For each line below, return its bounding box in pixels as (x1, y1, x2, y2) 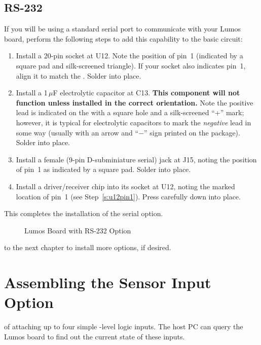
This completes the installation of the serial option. (4, 208, 163, 219)
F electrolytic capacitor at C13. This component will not (53, 87, 240, 98)
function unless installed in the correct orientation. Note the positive (16, 97, 253, 108)
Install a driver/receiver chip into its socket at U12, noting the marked (16, 181, 235, 191)
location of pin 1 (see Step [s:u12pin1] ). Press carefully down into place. (16, 191, 241, 201)
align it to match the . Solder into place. (16, 70, 141, 81)
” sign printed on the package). (144, 127, 240, 137)
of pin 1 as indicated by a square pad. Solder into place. (16, 164, 191, 175)
